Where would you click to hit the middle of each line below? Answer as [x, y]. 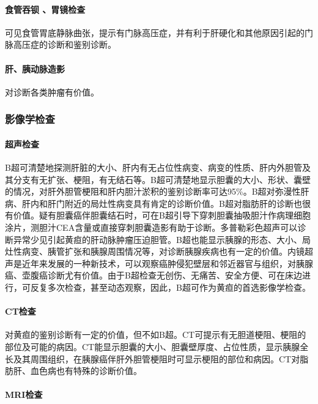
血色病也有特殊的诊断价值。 [86, 371]
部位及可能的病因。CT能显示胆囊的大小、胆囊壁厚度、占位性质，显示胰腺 [153, 346]
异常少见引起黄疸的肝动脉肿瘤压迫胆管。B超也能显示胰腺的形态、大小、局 [162, 239]
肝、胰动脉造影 [35, 68]
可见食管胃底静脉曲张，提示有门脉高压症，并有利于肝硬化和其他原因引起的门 [159, 32]
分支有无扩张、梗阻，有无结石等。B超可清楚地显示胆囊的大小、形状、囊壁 [162, 179]
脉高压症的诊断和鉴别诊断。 [61, 44]
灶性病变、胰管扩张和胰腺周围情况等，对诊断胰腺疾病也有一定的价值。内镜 [155, 251]
